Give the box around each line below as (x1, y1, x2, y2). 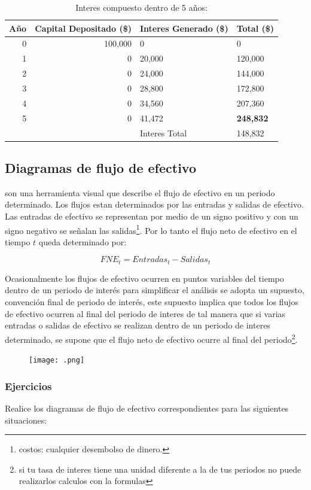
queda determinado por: (38, 235, 127, 248)
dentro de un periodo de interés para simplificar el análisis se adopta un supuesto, (5, 284, 304, 296)
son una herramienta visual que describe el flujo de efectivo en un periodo (5, 186, 275, 199)
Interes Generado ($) (139, 22, 228, 34)
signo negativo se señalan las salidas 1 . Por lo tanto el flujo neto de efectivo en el (5, 222, 297, 236)
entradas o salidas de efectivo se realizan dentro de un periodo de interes (5, 319, 270, 331)
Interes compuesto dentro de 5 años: (75, 1, 208, 13)
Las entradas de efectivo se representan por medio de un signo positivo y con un (5, 209, 298, 222)
